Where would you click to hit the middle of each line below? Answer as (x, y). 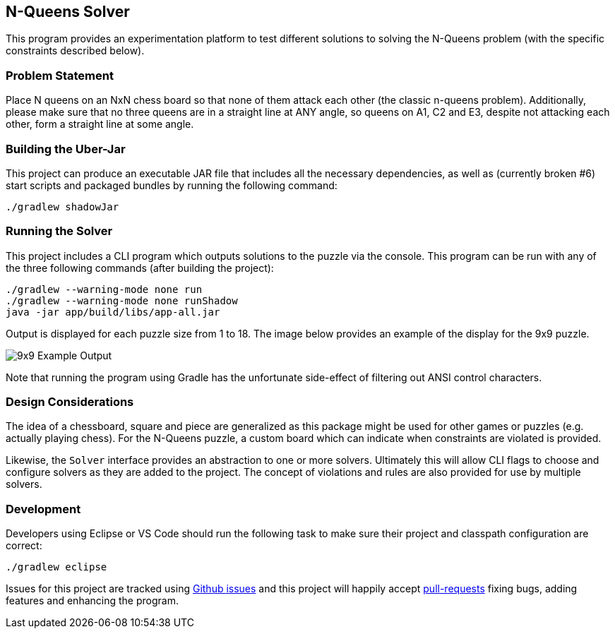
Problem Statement (60, 75)
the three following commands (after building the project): (140, 268)
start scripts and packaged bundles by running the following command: (172, 185)
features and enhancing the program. (92, 601)
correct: (24, 546)
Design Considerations (70, 402)
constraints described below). (75, 51)
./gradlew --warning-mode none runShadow (122, 300)
